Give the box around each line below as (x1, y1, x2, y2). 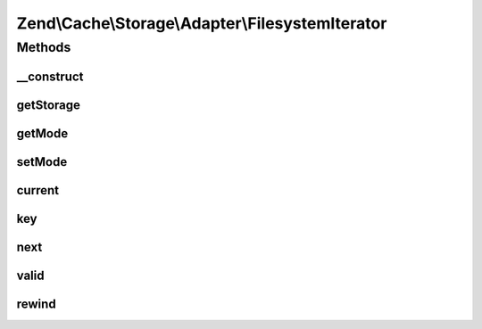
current (16, 183, 60, 198)
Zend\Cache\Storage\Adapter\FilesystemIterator (16, 13, 387, 33)
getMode (16, 126, 69, 141)
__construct (16, 69, 84, 84)
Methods (16, 39, 71, 55)
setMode (16, 154, 68, 169)
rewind (16, 296, 57, 311)
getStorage (16, 97, 80, 112)
